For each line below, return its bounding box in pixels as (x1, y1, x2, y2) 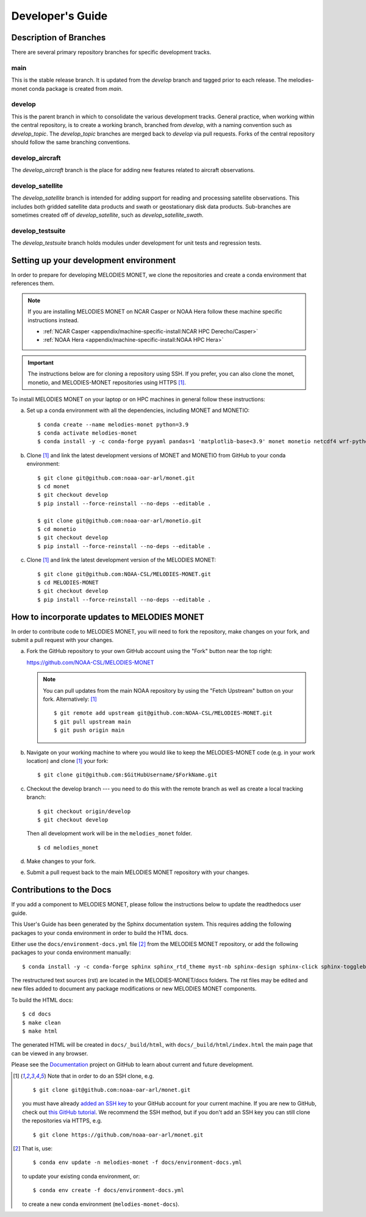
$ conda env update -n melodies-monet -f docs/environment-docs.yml (32, 1159, 242, 1166)
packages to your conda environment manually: (11, 949, 131, 956)
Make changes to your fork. (26, 858, 96, 865)
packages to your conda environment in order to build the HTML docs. (11, 929, 188, 936)
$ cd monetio (37, 525, 76, 532)
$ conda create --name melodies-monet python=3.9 (37, 421, 189, 428)
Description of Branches (11, 32, 106, 43)
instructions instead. (27, 316, 79, 323)
